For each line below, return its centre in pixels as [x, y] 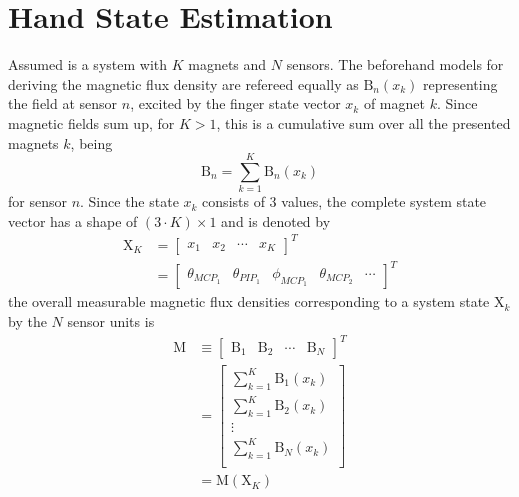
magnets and [227, 64]
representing [460, 83]
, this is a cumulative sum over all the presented [363, 122]
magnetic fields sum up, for [91, 122]
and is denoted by [276, 220]
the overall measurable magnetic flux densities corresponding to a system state [249, 301]
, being [91, 142]
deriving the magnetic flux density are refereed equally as [183, 83]
